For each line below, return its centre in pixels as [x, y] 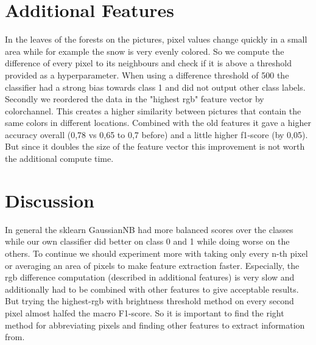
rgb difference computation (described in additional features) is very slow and [150, 277]
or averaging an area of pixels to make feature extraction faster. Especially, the [152, 265]
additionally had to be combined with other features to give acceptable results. [152, 289]
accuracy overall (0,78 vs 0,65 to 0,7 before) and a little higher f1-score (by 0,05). [156, 134]
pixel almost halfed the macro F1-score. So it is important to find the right [145, 312]
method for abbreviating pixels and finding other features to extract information [155, 325]
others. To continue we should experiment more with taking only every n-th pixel [156, 253]
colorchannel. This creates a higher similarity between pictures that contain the [153, 110]
